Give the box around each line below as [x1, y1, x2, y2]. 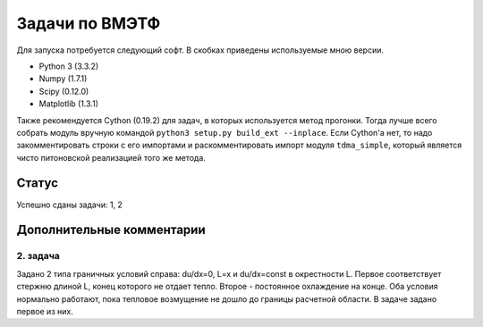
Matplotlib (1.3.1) [38, 98, 98, 109]
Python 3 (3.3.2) [38, 61, 99, 71]
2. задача [16, 250, 60, 263]
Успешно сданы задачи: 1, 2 [16, 199, 123, 210]
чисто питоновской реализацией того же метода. [16, 152, 206, 163]
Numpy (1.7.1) [38, 73, 88, 84]
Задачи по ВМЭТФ [16, 13, 161, 33]
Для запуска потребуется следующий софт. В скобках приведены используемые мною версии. [16, 45, 385, 55]
